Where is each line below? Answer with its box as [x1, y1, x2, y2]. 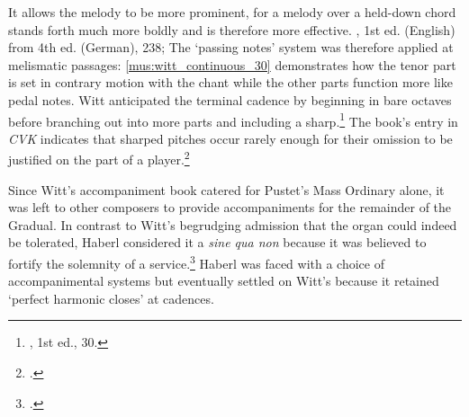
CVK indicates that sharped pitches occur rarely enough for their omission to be [8, 129, 453, 147]
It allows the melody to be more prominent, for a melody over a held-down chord [8, 3, 456, 21]
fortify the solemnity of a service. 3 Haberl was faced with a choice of [8, 252, 384, 272]
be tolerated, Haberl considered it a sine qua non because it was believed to [8, 233, 427, 252]
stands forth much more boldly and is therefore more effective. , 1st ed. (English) [8, 20, 455, 39]
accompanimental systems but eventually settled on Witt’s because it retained [8, 271, 439, 290]
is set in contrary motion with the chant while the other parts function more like [8, 73, 453, 92]
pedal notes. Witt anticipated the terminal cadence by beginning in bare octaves [8, 90, 452, 109]
